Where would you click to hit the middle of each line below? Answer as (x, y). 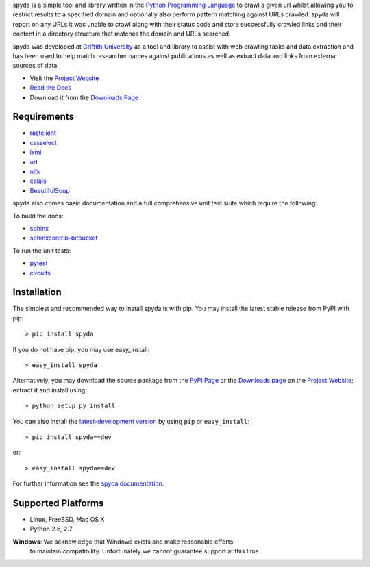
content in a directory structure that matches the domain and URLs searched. (122, 34)
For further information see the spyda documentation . (88, 483)
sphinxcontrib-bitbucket (64, 238)
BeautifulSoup (50, 190)
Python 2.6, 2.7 (51, 529)
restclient (43, 133)
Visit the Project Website (64, 78)
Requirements (44, 117)
